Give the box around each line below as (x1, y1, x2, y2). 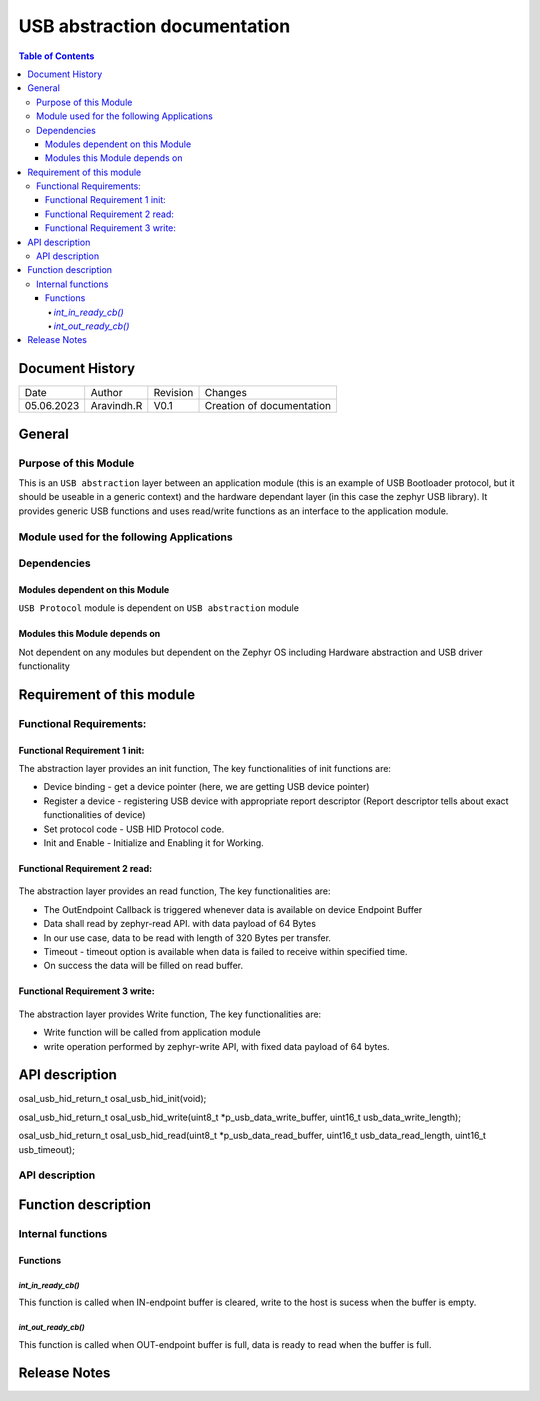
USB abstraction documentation (18, 15, 291, 37)
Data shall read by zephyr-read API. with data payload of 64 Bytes (43, 918, 317, 930)
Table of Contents (18, 50, 95, 62)
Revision (153, 386, 194, 400)
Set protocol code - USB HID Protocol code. (43, 823, 225, 835)
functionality (18, 660, 70, 672)
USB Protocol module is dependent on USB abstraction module (18, 602, 300, 614)
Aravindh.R (90, 399, 143, 413)
